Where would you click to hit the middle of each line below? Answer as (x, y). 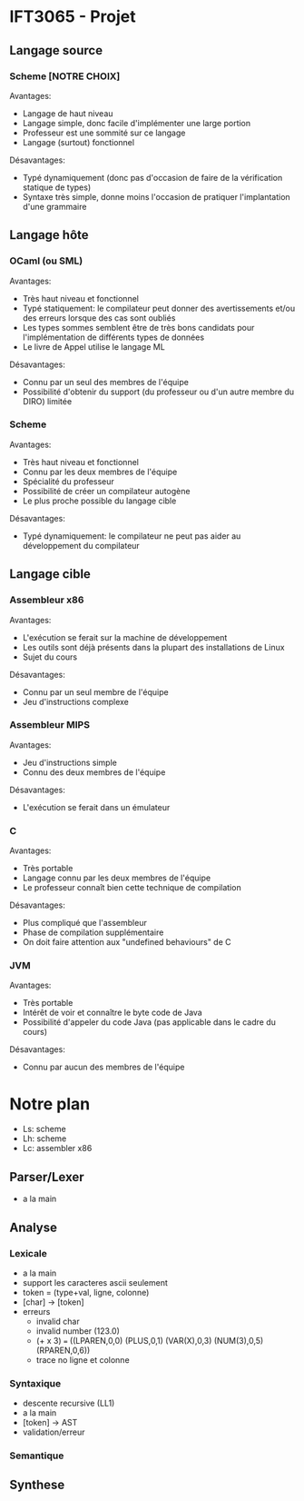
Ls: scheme (44, 1129)
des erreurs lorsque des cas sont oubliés (99, 318)
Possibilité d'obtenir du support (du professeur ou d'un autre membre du (158, 392)
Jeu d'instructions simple (70, 762)
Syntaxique (35, 1383)
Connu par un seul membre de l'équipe (96, 691)
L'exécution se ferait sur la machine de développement (125, 637)
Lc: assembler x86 (57, 1148)
